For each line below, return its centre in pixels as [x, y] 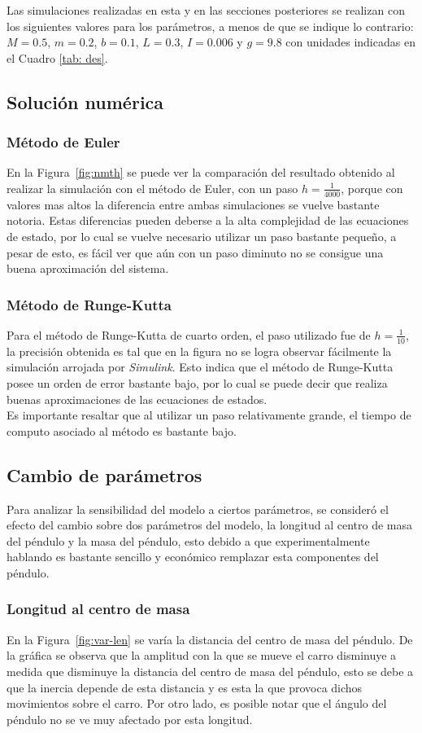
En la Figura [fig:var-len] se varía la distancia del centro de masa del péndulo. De [210, 639]
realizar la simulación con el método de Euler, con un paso [152, 188]
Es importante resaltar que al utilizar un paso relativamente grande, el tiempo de [209, 415]
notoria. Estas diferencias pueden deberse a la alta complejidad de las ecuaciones [208, 220]
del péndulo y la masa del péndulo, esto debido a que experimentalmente [188, 540]
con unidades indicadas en [350, 42]
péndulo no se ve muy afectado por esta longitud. [130, 719]
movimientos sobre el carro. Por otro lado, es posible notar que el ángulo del [197, 703]
